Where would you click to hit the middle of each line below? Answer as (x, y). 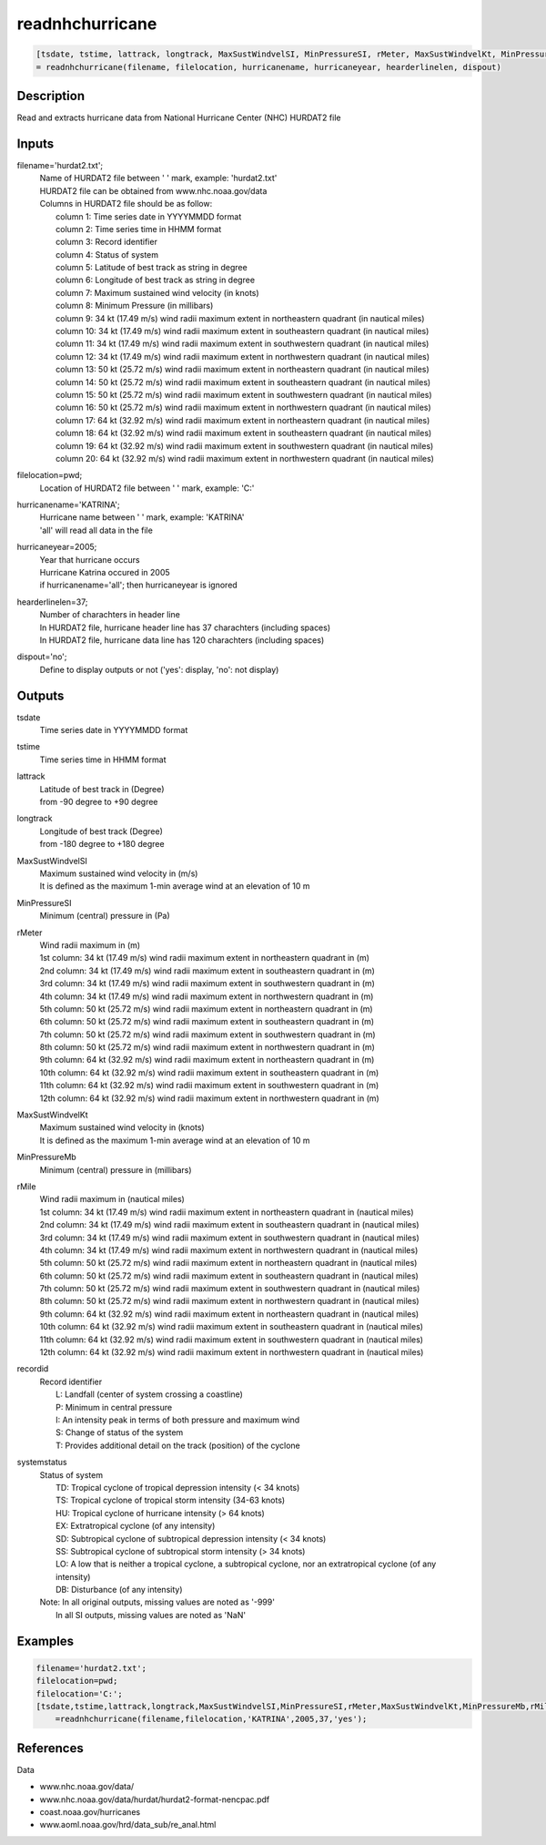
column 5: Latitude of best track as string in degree (152, 268)
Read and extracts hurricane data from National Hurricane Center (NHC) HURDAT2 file (179, 117)
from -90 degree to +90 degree (99, 802)
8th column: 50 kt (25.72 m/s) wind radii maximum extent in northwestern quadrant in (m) (207, 1047)
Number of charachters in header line (110, 615)
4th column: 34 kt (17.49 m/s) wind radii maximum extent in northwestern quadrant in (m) (207, 996)
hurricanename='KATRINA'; (68, 505)
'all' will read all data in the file (96, 530)
